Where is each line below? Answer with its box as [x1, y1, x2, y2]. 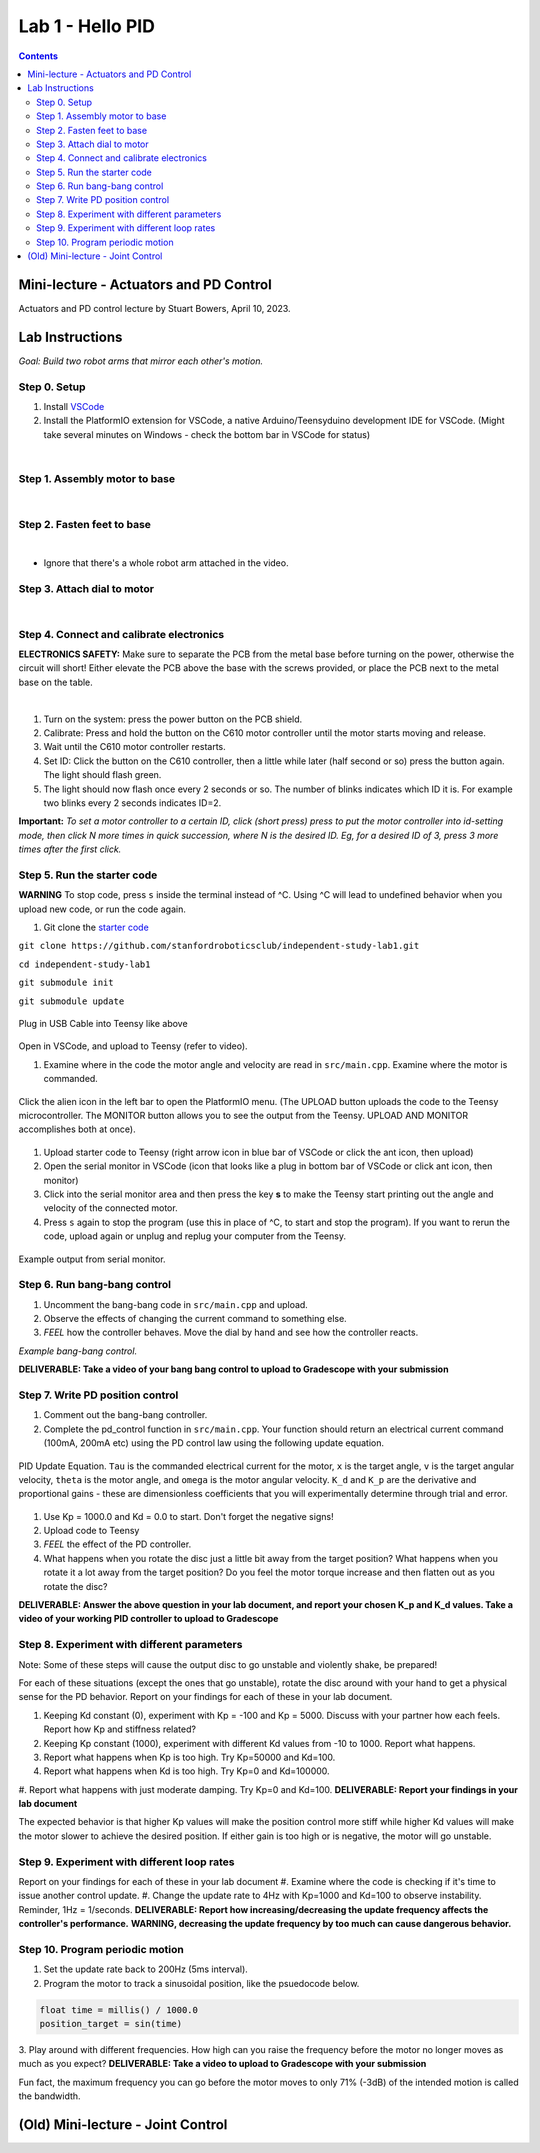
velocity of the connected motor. [43, 1202, 179, 1214]
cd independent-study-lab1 [18, 958, 151, 970]
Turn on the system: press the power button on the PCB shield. [43, 713, 303, 725]
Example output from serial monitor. [18, 1253, 166, 1265]
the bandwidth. [18, 2090, 81, 2102]
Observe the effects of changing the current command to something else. [43, 1313, 347, 1325]
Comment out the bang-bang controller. [43, 1409, 208, 1421]
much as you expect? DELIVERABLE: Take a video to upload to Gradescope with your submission [18, 2058, 427, 2070]
